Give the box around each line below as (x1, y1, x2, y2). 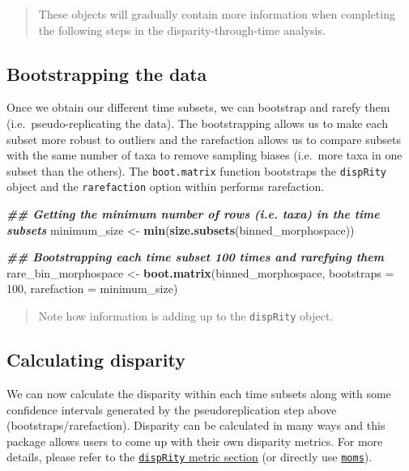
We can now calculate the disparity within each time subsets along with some (6, 384, 391, 401)
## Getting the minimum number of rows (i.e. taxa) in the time (6, 206, 380, 223)
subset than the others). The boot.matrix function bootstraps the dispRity (6, 162, 387, 179)
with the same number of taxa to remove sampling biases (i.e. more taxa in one (6, 146, 403, 163)
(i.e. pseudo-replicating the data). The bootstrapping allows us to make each (6, 114, 388, 131)
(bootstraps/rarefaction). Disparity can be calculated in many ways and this (6, 417, 386, 434)
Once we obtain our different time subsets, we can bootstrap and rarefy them (6, 99, 390, 116)
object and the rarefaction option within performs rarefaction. (6, 178, 325, 195)
